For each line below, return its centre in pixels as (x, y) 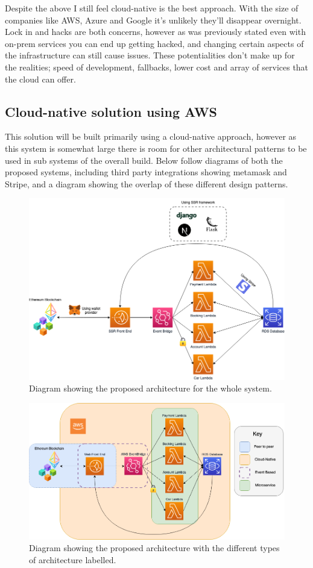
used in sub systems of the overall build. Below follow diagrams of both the (144, 160)
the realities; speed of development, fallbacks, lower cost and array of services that (157, 67)
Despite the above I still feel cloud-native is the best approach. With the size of (152, 8)
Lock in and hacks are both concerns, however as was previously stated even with (155, 32)
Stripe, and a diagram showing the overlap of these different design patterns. (147, 183)
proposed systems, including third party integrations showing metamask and (146, 172)
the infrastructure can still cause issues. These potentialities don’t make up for (150, 55)
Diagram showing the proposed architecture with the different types (154, 548)
